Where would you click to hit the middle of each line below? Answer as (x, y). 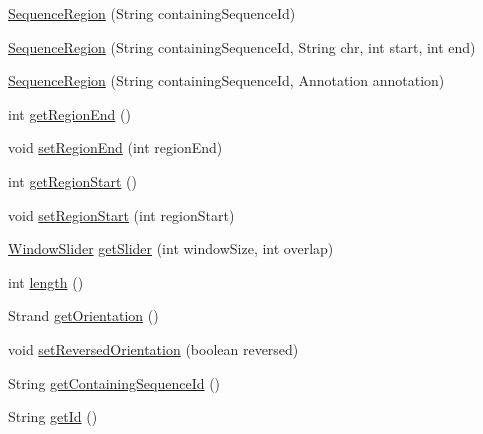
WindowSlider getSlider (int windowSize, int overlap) (171, 248)
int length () (46, 281)
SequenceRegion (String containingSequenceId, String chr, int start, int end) (242, 46)
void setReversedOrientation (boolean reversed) (153, 348)
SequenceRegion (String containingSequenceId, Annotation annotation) (226, 80)
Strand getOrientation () (83, 315)
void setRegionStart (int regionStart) (121, 214)
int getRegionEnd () (69, 113)
